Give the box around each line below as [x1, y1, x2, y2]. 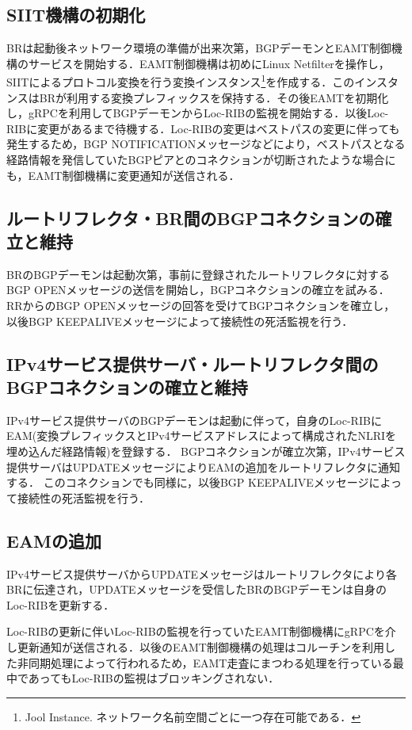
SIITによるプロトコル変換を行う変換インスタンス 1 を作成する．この [6, 71, 355, 90]
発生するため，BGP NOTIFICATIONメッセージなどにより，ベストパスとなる [6, 136, 406, 152]
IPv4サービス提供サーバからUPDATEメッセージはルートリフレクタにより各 [6, 565, 398, 582]
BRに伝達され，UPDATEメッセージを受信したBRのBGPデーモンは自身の [6, 581, 387, 598]
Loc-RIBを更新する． [6, 596, 115, 613]
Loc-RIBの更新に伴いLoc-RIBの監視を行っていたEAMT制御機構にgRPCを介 [6, 623, 396, 640]
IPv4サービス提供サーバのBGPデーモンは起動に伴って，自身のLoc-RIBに [6, 411, 382, 428]
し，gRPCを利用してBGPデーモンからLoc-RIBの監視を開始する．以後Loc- [6, 105, 389, 121]
